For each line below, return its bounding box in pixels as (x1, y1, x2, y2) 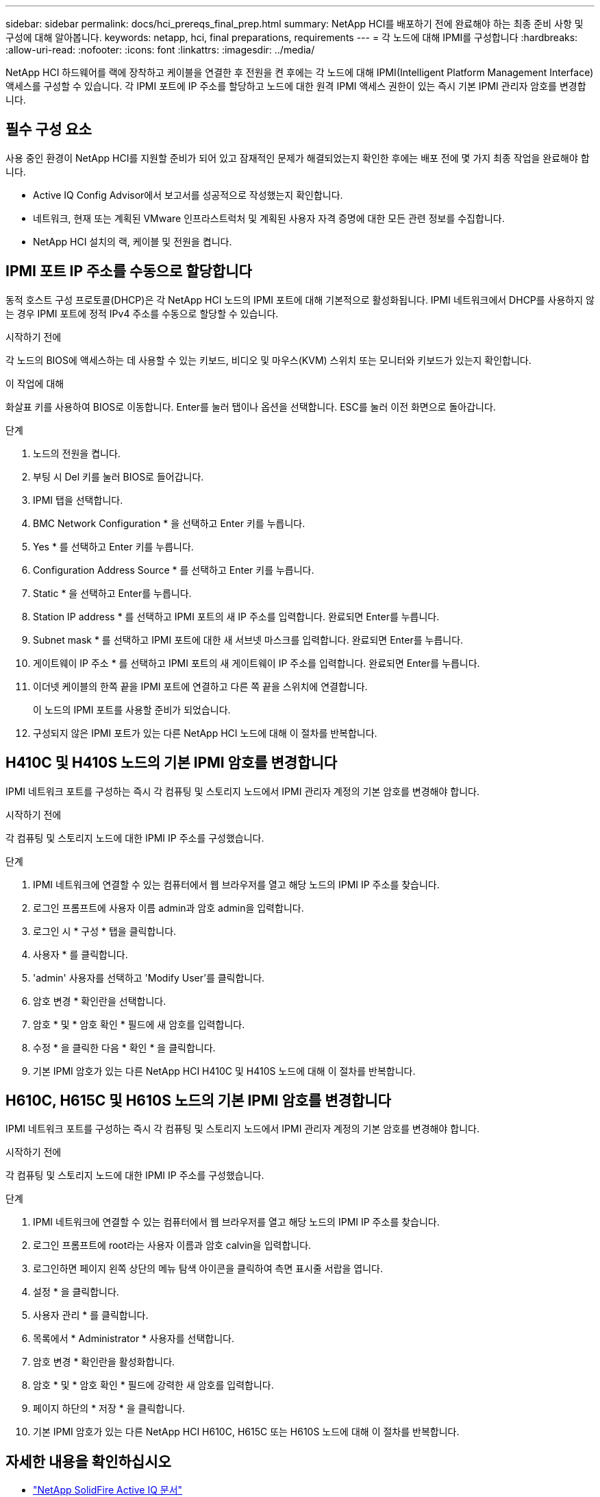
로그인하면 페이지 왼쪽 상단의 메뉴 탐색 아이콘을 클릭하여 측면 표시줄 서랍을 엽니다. (33, 1263, 384, 1275)
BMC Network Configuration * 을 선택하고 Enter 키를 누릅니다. (33, 517, 305, 529)
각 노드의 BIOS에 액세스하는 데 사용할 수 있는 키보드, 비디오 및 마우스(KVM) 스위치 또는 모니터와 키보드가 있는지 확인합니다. (5, 354, 532, 366)
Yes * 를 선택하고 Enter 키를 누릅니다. (33, 540, 194, 552)
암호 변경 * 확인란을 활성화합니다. (33, 1356, 175, 1368)
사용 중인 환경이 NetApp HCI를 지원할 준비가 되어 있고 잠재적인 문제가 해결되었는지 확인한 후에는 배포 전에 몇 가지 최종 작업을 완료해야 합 (5, 151, 590, 164)
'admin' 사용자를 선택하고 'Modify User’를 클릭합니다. (33, 971, 265, 984)
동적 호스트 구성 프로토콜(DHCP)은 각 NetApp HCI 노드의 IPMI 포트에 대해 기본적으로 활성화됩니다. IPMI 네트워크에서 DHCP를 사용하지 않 (5, 293, 595, 306)
